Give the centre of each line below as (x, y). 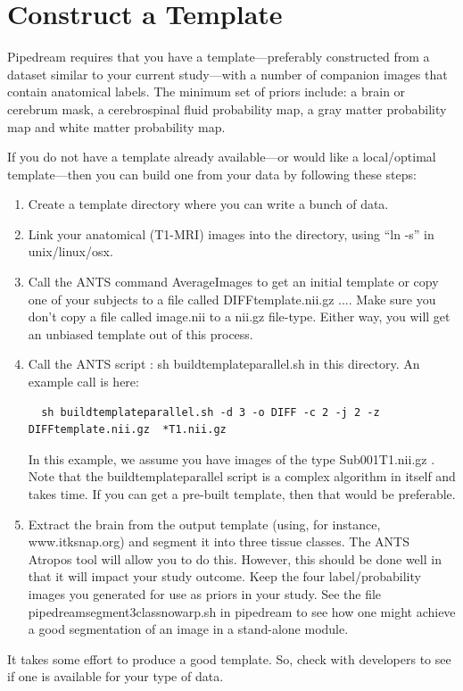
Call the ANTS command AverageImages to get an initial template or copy (233, 282)
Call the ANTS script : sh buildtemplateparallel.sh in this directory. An (224, 364)
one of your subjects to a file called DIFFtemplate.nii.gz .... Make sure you (232, 299)
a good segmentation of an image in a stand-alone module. (188, 629)
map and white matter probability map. (116, 126)
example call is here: (83, 382)
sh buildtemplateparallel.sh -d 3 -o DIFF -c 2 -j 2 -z (211, 412)
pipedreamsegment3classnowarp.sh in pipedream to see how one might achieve (242, 611)
